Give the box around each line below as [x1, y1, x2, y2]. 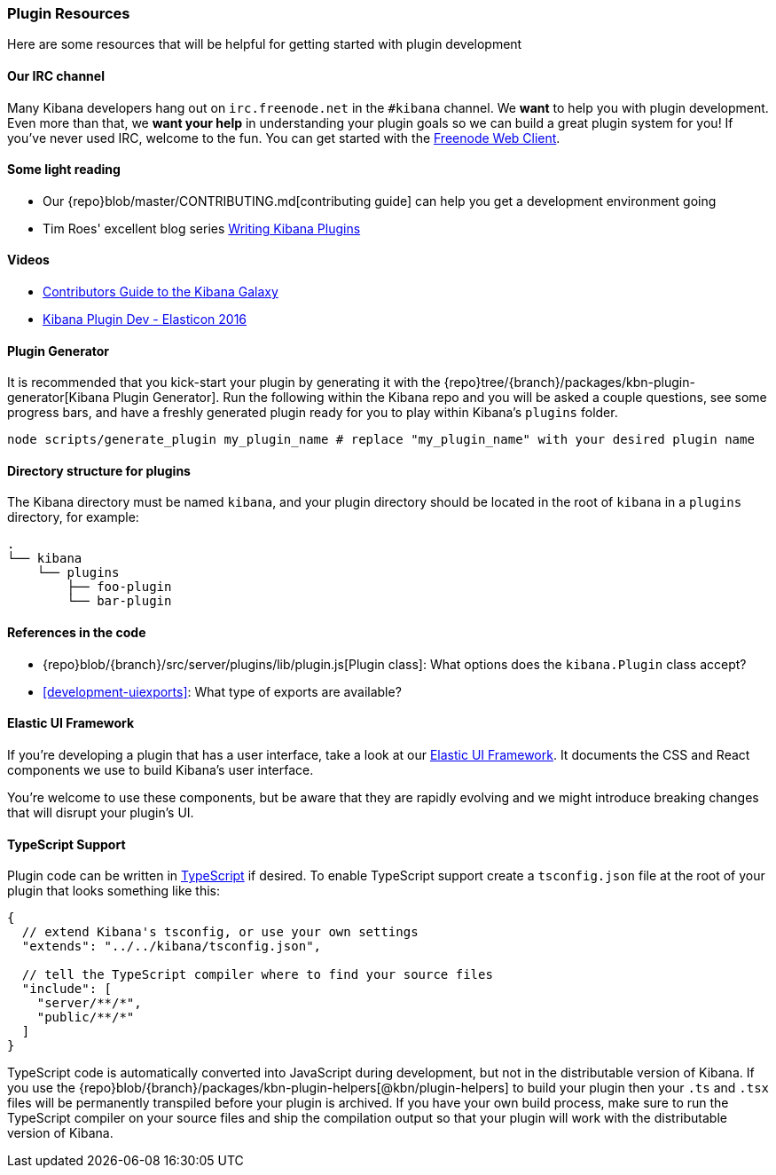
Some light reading [7, 162, 121, 177]
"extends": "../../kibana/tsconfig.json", [21, 939, 322, 954]
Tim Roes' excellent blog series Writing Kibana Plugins [43, 220, 361, 236]
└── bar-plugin [67, 594, 172, 609]
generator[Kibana [7, 390, 110, 406]
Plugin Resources [7, 4, 130, 22]
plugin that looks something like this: [7, 883, 221, 899]
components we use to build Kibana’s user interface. [7, 761, 314, 777]
